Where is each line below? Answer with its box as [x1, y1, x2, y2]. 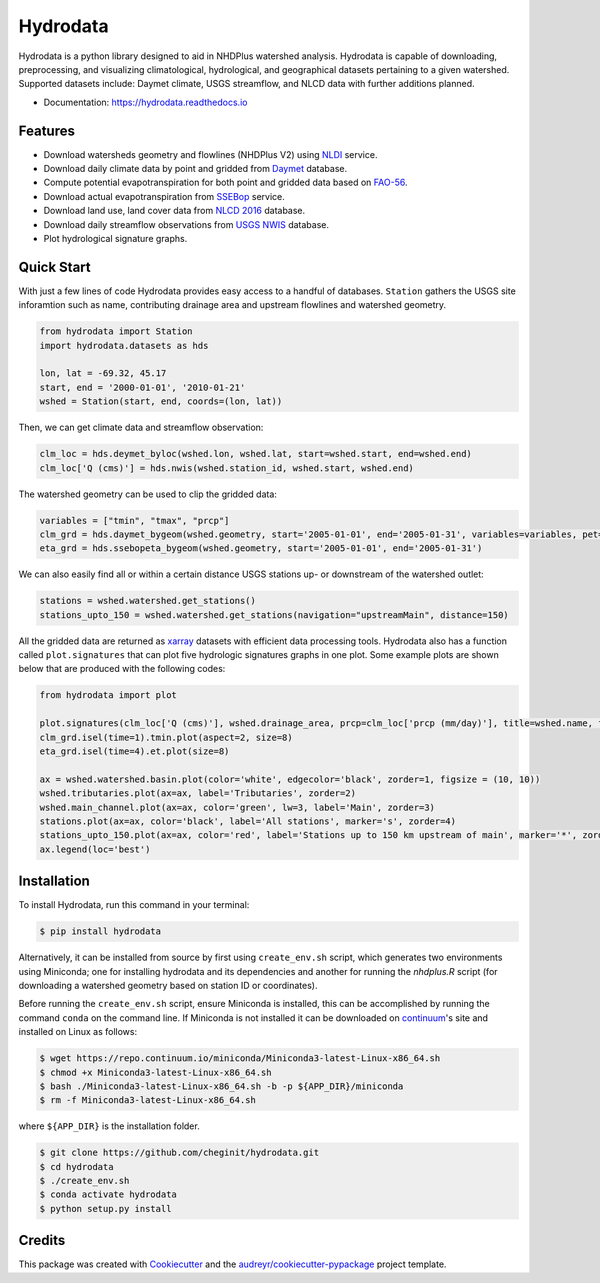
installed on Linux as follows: [18, 1026, 138, 1038]
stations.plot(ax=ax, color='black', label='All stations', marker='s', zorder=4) [39, 815, 457, 827]
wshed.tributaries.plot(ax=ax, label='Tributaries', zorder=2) [39, 788, 357, 799]
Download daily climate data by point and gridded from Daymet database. [43, 163, 348, 175]
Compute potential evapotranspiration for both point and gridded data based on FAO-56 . [43, 176, 408, 189]
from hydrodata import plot [39, 690, 177, 701]
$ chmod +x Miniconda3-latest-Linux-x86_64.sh [39, 1066, 272, 1078]
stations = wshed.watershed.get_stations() [39, 595, 257, 607]
